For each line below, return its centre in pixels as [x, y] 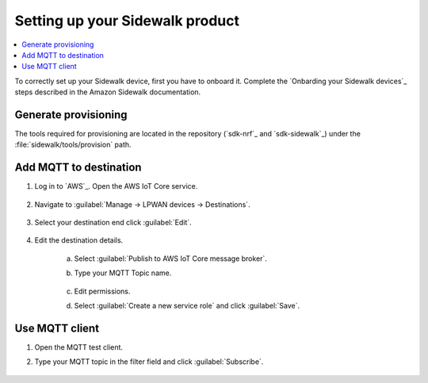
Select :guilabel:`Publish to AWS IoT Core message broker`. [170, 259]
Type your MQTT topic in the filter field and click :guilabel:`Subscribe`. [149, 362]
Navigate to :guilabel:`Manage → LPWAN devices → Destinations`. [142, 204]
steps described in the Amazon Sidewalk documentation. [108, 92]
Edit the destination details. [79, 240]
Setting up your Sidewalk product [127, 21]
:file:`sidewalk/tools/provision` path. [73, 145]
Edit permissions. [102, 291]
